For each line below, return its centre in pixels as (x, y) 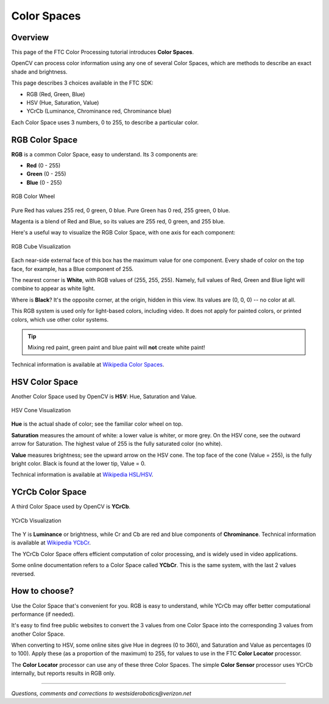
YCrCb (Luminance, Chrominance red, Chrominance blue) (99, 111)
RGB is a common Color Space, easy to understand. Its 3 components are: (104, 154)
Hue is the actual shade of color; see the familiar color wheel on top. (97, 424)
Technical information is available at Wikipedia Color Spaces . (88, 364)
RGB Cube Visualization (41, 246)
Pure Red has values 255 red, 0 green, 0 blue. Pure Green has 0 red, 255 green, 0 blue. (121, 210)
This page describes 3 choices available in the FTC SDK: (82, 83)
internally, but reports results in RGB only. (63, 674)
